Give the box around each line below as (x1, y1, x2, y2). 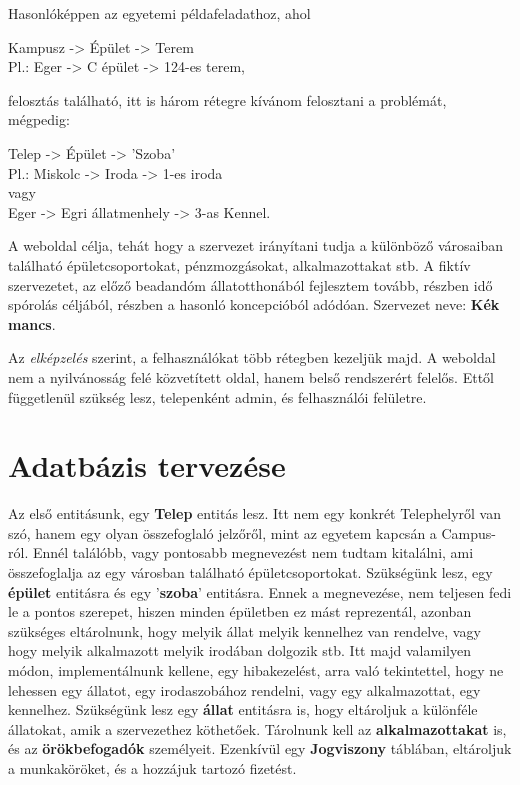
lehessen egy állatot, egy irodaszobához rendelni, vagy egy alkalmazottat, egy (8, 679, 481, 700)
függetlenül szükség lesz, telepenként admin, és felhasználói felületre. (8, 386, 427, 407)
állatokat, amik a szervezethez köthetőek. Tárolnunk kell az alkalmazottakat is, (8, 718, 507, 739)
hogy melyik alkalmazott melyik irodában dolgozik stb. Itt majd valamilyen (8, 640, 471, 661)
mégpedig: (8, 109, 70, 130)
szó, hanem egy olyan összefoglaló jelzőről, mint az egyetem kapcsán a (8, 522, 437, 543)
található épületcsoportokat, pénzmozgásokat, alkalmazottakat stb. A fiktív (8, 254, 471, 275)
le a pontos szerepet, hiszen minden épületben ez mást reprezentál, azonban (8, 601, 472, 622)
